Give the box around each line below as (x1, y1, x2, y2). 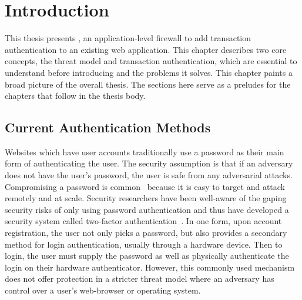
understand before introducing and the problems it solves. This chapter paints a (5, 66, 293, 78)
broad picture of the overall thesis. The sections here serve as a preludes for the (5, 78, 291, 90)
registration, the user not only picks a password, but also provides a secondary (5, 226, 287, 239)
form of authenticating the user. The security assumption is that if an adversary (5, 157, 293, 169)
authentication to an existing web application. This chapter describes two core (5, 43, 287, 55)
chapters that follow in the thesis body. (5, 89, 146, 102)
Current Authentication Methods (5, 118, 211, 136)
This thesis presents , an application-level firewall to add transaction (5, 32, 251, 44)
